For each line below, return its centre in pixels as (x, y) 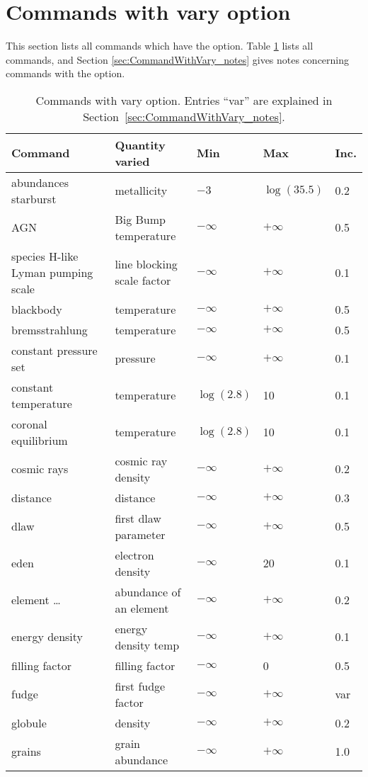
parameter (140, 534)
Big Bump (140, 219)
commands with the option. (65, 73)
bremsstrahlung (50, 329)
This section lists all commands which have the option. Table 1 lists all (160, 46)
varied (132, 161)
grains (26, 752)
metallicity (141, 191)
